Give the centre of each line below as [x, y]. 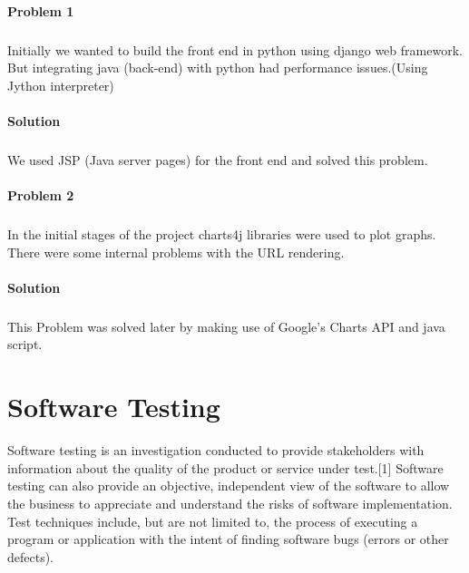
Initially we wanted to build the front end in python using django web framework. [235, 49]
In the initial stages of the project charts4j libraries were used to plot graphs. [222, 234]
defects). [31, 556]
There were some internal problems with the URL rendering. [176, 252]
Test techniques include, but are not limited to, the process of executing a [213, 521]
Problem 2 [41, 195]
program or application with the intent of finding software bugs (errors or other [228, 539]
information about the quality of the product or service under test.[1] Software [225, 467]
